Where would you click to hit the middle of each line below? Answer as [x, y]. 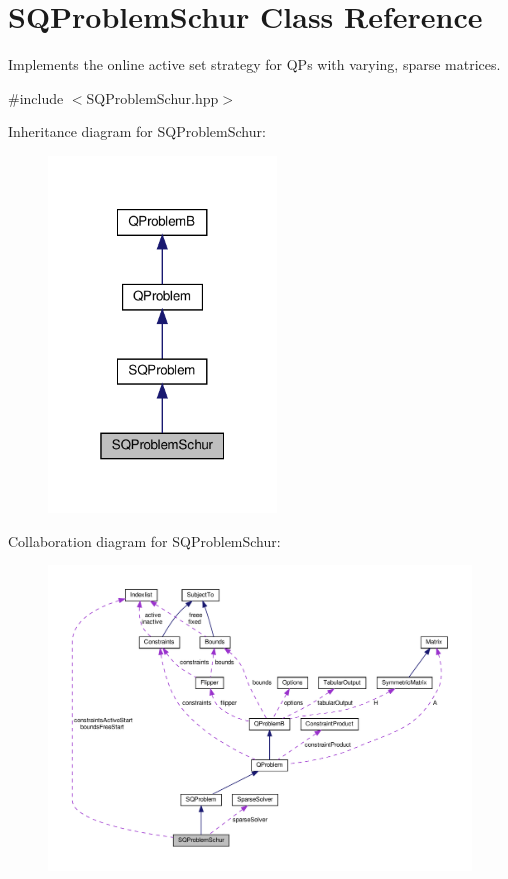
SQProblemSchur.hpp [152, 97]
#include [36, 97]
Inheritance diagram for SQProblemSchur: [137, 131]
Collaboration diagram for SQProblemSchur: [144, 540]
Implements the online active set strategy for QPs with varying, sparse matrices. [254, 64]
